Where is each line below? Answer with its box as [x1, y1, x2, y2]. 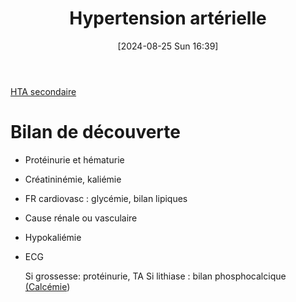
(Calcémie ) [24, 280, 71, 292]
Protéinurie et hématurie [24, 153, 125, 166]
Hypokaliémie [24, 231, 82, 243]
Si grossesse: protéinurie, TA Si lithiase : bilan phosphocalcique [24, 270, 287, 282]
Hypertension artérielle [69, 7, 267, 30]
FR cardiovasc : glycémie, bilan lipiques [24, 192, 188, 204]
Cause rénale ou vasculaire [24, 212, 138, 224]
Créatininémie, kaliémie [24, 173, 122, 185]
